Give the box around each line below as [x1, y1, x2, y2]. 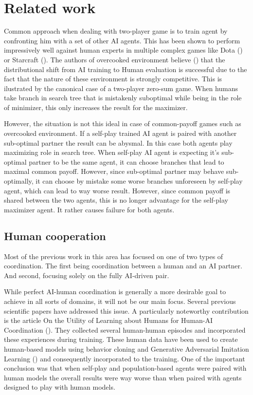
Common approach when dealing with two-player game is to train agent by [4, 26, 228, 36]
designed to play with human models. [4, 382, 115, 392]
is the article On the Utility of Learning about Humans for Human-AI [4, 315, 213, 325]
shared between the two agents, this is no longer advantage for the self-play [4, 195, 228, 205]
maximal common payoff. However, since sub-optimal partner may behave [4, 166, 224, 176]
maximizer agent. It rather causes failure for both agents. [4, 204, 175, 214]
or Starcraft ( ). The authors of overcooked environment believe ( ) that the [4, 54, 225, 64]
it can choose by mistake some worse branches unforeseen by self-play [36, 176, 243, 186]
